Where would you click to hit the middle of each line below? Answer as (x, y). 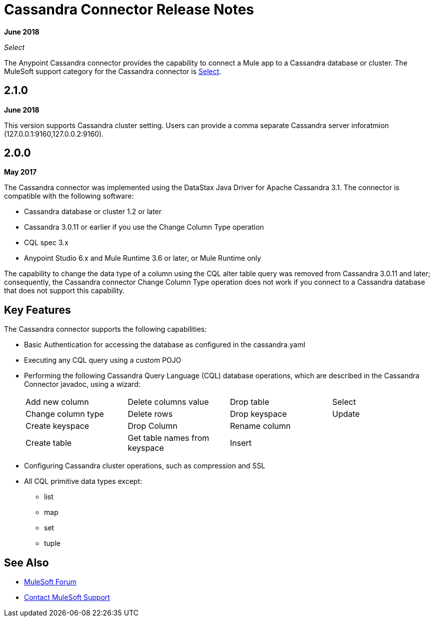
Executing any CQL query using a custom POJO (103, 360)
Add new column (57, 402)
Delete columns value (168, 402)
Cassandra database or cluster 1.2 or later (93, 212)
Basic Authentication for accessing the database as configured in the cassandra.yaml (165, 345)
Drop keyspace (258, 414)
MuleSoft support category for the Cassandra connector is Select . (113, 71)
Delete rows (150, 414)
